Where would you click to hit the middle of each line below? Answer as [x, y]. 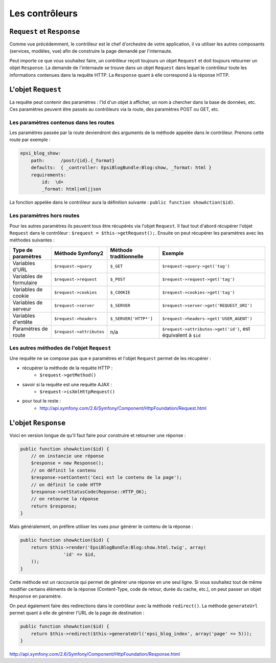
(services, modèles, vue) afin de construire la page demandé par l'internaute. [91, 51]
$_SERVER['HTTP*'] [132, 319]
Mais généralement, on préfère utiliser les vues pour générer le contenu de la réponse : [101, 526]
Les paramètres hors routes [44, 216]
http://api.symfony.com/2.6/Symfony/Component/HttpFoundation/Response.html [95, 654]
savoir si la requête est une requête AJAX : [67, 384]
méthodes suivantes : [32, 240]
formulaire [25, 282]
